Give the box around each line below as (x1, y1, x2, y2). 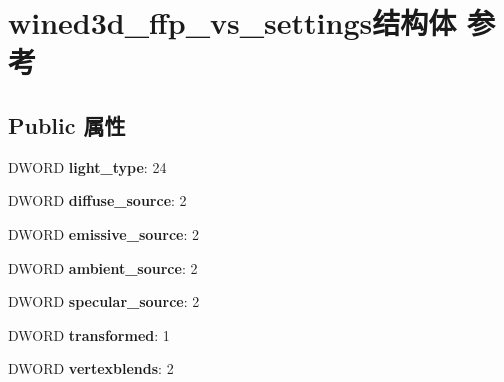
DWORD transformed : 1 (8, 324, 170, 345)
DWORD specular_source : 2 (8, 291, 200, 312)
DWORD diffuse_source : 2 (8, 190, 187, 211)
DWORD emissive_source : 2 (8, 223, 199, 244)
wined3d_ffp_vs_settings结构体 (8, 2, 457, 43)
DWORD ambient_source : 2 (8, 257, 198, 278)
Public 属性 (8, 109, 126, 140)
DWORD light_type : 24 (8, 156, 167, 177)
